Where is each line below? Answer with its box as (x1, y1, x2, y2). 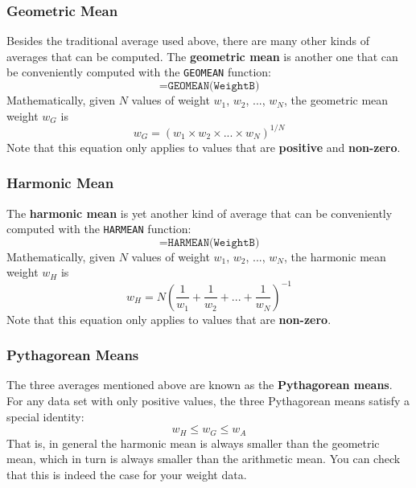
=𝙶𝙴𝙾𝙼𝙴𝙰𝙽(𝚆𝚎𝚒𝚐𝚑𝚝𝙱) (159, 80, 260, 92)
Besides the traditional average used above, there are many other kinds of (6, 32, 370, 49)
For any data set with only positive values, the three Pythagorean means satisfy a (6, 392, 410, 408)
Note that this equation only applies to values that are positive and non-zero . (6, 138, 401, 155)
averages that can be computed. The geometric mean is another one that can (6, 47, 398, 64)
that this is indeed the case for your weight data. (6, 465, 247, 482)
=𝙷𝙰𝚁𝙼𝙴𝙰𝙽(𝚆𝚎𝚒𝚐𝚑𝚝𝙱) (159, 236, 260, 248)
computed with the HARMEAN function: (6, 220, 192, 237)
